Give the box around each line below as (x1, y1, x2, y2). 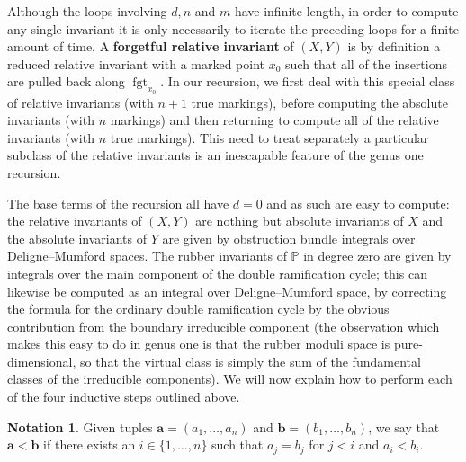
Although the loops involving (7, 2, 167, 20)
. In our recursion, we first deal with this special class (160, 72, 455, 91)
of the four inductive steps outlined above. (7, 387, 240, 406)
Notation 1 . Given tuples (7, 417, 153, 436)
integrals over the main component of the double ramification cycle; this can (7, 263, 427, 282)
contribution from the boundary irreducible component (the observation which (7, 316, 440, 335)
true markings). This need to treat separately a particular (110, 128, 429, 147)
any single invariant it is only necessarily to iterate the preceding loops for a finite (7, 19, 459, 38)
